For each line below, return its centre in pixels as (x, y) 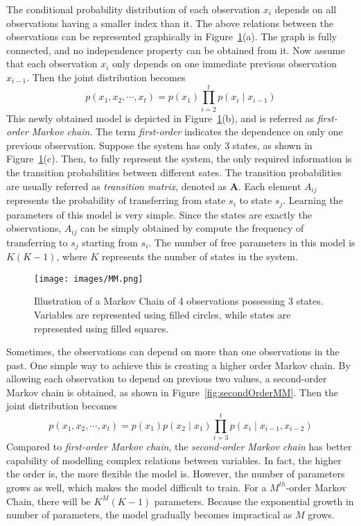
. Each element (270, 186)
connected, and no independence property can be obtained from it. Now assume (176, 50)
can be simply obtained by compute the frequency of (192, 228)
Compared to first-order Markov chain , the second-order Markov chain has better (179, 447)
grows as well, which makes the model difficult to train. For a (137, 487)
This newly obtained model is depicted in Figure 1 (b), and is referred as (160, 118)
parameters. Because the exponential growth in (254, 501)
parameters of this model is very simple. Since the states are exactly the (159, 214)
